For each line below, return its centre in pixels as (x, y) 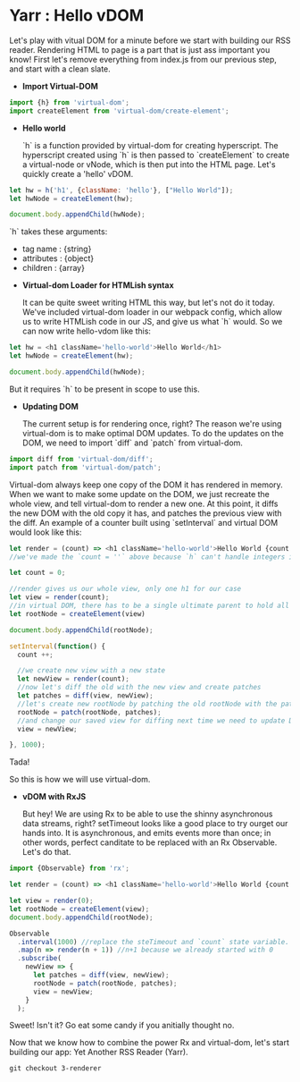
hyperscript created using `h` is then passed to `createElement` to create (156, 155)
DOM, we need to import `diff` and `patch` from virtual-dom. (133, 443)
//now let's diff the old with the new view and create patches (139, 688)
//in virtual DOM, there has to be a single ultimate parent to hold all (150, 606)
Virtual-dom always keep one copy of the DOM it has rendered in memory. (146, 485)
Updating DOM (50, 406)
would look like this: (46, 532)
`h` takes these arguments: (58, 232)
